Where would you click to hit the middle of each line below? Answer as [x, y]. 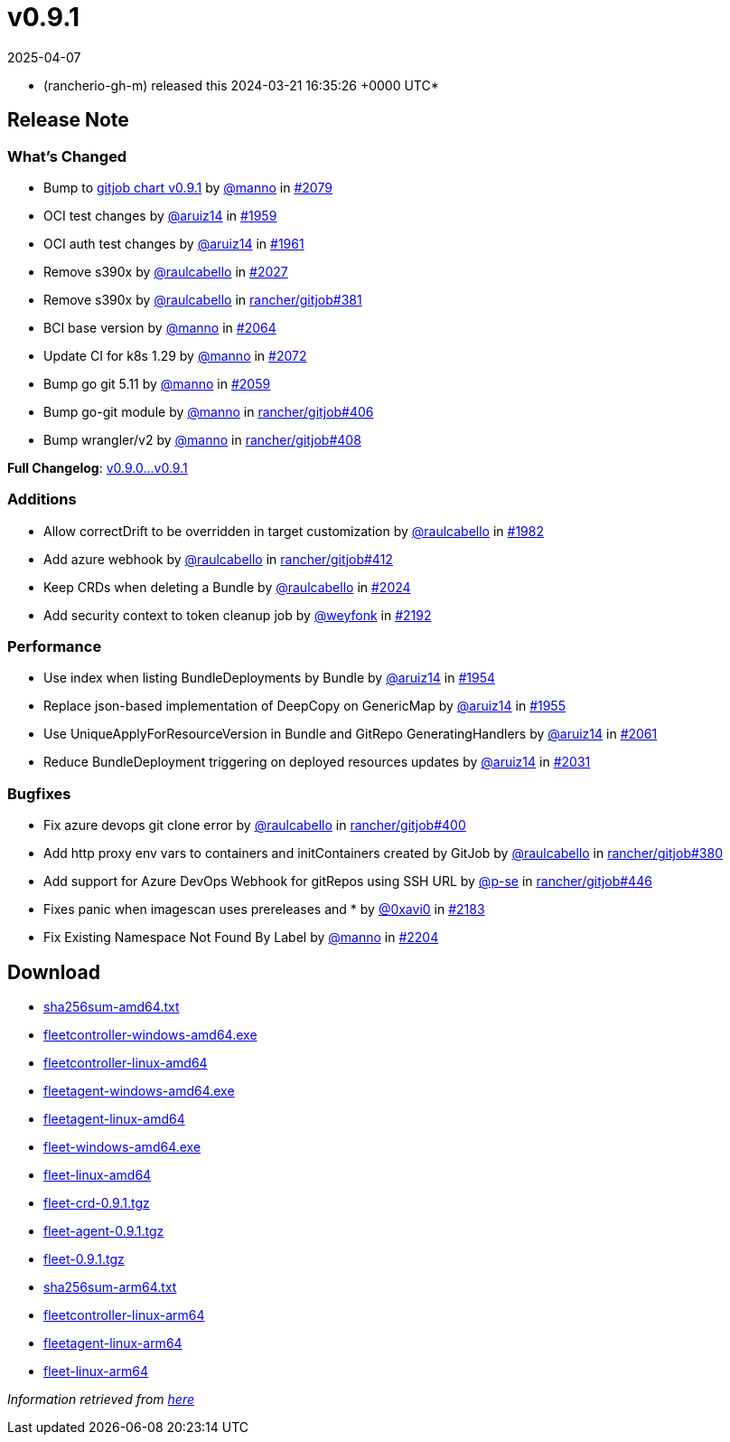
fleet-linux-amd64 [98, 1175]
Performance [55, 647]
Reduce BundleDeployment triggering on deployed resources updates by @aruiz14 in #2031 [317, 762]
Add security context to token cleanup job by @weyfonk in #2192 [238, 615]
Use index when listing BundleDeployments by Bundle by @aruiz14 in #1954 [270, 678]
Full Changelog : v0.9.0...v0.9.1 [98, 467]
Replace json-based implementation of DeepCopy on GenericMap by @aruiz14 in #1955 [304, 706]
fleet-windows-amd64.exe [122, 1147]
